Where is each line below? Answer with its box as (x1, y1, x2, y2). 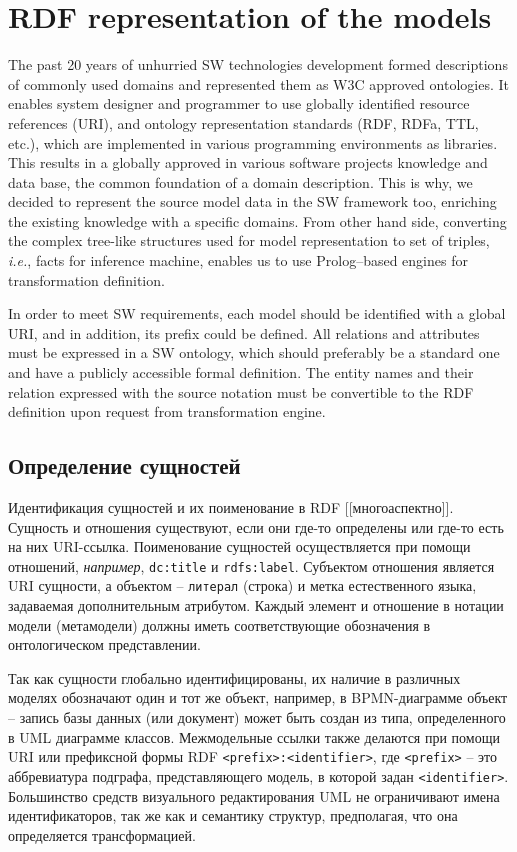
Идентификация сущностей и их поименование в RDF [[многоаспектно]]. (8, 497, 454, 518)
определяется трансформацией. (8, 824, 196, 845)
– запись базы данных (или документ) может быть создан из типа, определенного (8, 707, 506, 728)
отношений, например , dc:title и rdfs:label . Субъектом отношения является (8, 555, 495, 576)
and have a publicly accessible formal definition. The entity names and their (8, 362, 474, 383)
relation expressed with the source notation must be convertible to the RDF (8, 381, 474, 402)
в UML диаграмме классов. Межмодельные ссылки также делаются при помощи (8, 726, 500, 747)
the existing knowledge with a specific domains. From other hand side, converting (8, 210, 507, 231)
